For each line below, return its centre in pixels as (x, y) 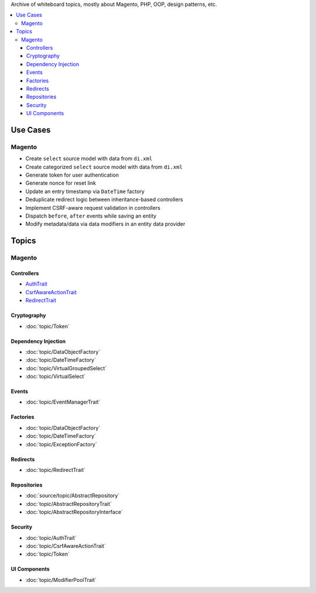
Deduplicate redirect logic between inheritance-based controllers (104, 199)
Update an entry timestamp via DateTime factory (85, 191)
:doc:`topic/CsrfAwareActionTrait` (66, 546)
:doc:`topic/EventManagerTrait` (63, 402)
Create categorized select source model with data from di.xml (104, 167)
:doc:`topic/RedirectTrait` (56, 470)
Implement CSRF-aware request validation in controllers (93, 208)
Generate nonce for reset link (61, 183)
